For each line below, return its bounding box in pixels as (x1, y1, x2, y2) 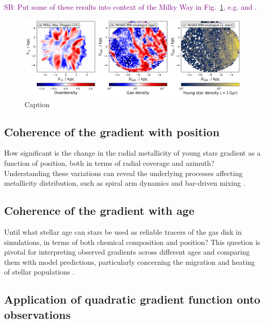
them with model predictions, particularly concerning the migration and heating (4, 256, 255, 267)
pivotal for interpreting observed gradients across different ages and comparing (4, 246, 250, 257)
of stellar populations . (4, 266, 75, 277)
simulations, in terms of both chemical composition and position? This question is (4, 236, 260, 247)
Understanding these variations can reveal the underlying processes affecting (4, 167, 243, 178)
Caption (25, 98, 50, 109)
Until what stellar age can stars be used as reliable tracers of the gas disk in (4, 226, 242, 237)
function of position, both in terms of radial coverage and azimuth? (4, 157, 214, 168)
